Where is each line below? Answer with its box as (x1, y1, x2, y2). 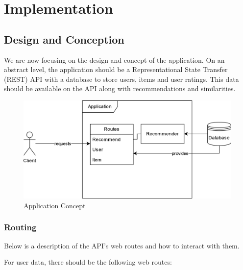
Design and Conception (4, 31, 124, 47)
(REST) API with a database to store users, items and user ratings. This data (4, 74, 239, 84)
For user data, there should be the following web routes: (4, 257, 172, 267)
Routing (4, 221, 37, 233)
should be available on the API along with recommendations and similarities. (4, 83, 236, 94)
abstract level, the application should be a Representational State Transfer (4, 64, 228, 74)
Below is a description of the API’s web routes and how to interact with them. (4, 240, 240, 250)
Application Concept (24, 200, 86, 210)
